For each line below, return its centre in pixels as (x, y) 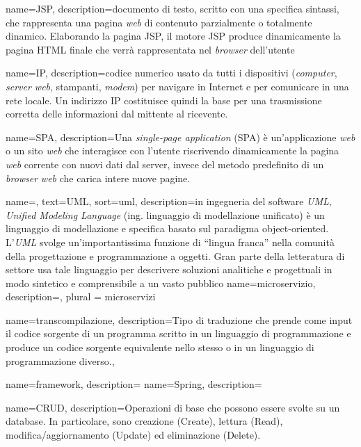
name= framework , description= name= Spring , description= (134, 384)
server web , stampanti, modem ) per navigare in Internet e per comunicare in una (177, 86)
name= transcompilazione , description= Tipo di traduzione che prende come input (179, 319)
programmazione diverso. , (60, 360)
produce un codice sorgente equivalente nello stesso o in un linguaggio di (160, 347)
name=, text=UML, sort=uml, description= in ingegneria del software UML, (169, 201)
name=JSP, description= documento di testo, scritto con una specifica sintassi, (173, 8)
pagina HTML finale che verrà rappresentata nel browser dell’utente (150, 49)
